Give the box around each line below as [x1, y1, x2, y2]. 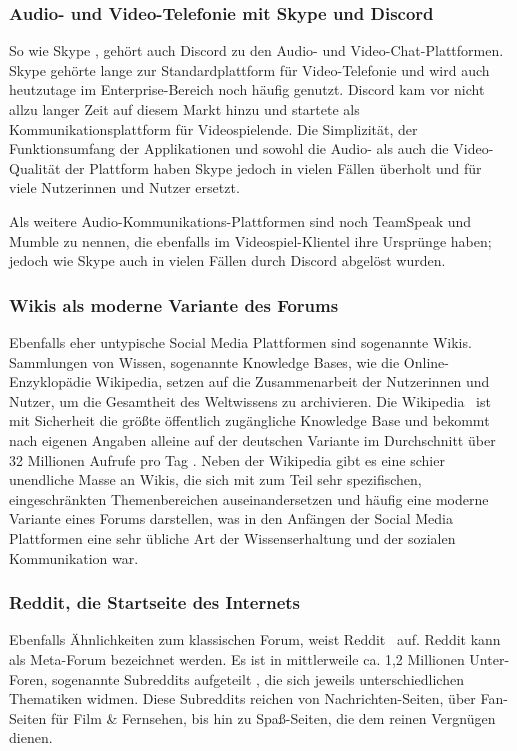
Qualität [9, 157, 61, 178]
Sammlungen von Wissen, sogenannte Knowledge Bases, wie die [9, 351, 400, 372]
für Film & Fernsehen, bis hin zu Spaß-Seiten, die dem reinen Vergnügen [50, 707, 496, 728]
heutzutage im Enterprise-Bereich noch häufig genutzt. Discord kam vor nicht [9, 79, 485, 100]
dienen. [9, 727, 53, 748]
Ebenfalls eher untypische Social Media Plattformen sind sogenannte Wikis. [9, 331, 472, 352]
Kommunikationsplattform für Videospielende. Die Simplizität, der [9, 118, 418, 139]
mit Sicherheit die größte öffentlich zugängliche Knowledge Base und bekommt [9, 410, 490, 431]
